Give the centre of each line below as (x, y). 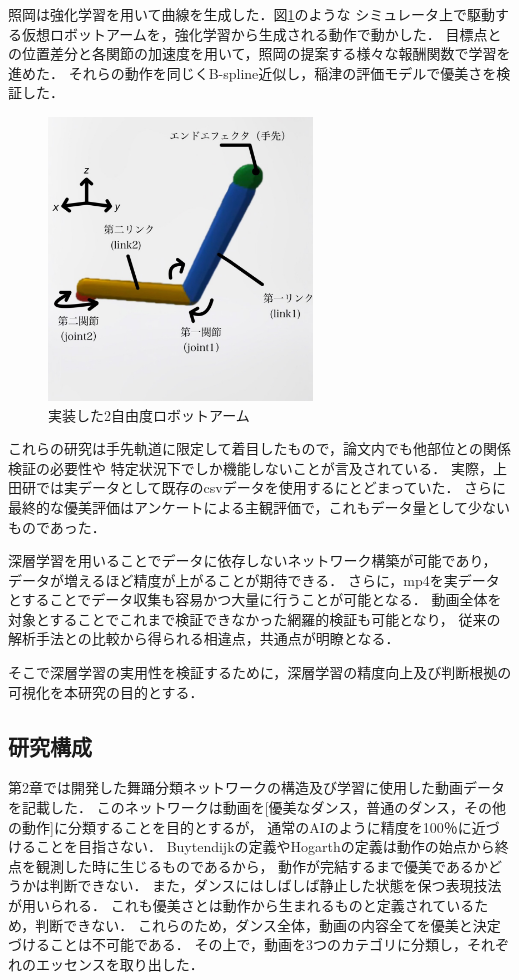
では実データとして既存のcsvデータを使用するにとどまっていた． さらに (271, 487)
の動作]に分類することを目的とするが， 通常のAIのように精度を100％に (240, 826)
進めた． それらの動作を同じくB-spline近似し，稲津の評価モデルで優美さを (252, 72)
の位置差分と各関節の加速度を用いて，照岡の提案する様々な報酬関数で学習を (259, 53)
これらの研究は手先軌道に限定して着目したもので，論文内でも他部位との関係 (259, 448)
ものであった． (57, 526)
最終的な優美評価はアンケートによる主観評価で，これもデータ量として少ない (259, 506)
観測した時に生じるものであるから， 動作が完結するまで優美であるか (261, 865)
